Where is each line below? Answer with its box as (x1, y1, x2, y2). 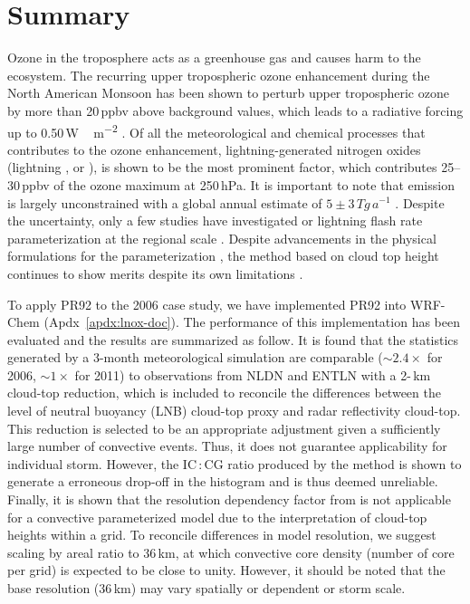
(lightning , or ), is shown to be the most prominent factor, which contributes (7, 158, 437, 177)
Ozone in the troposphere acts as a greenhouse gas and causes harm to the (7, 48, 421, 67)
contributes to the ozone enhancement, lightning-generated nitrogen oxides (7, 139, 421, 158)
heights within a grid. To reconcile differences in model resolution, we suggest (7, 525, 436, 544)
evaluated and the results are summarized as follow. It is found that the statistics (7, 330, 459, 349)
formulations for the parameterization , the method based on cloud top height (7, 246, 439, 265)
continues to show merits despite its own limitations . (7, 264, 303, 283)
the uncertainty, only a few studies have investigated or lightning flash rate (7, 211, 423, 230)
